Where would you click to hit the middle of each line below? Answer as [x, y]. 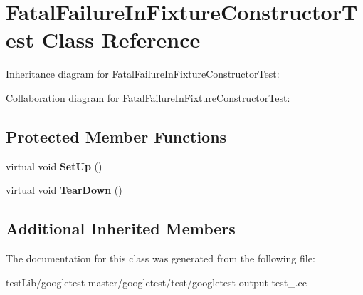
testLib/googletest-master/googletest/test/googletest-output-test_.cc [157, 282]
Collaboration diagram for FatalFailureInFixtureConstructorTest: [148, 97]
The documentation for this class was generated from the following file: [161, 258]
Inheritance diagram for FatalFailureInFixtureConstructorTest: [143, 74]
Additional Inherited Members [121, 228]
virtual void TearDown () [64, 190]
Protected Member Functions [116, 136]
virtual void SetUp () [54, 166]
